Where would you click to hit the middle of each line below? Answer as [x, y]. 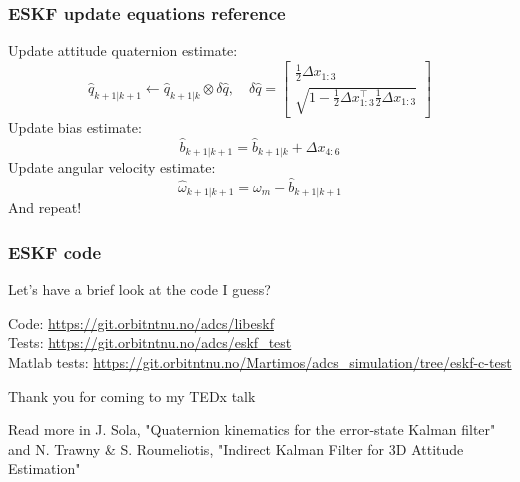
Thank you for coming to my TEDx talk [132, 395]
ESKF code [55, 251]
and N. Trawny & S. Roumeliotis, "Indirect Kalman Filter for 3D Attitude [236, 448]
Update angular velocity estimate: [112, 167]
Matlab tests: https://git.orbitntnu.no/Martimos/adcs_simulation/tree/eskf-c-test [260, 361]
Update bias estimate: [75, 126]
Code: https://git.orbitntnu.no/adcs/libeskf [141, 322]
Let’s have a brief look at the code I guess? [139, 289]
